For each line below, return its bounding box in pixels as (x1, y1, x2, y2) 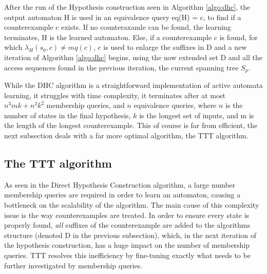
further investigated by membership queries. (4, 260, 143, 270)
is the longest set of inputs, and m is (139, 109, 254, 120)
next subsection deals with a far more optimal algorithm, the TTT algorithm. (4, 130, 249, 140)
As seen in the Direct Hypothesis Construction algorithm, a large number (4, 179, 236, 190)
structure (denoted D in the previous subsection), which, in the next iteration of (4, 229, 257, 240)
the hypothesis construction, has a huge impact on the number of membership (4, 240, 250, 250)
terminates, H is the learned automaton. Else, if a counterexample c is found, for (4, 31, 258, 42)
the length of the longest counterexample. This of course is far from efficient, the (4, 120, 258, 131)
